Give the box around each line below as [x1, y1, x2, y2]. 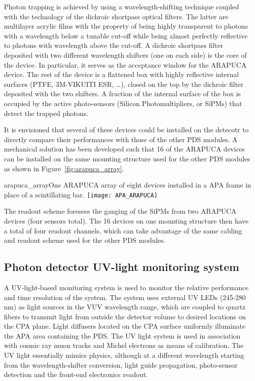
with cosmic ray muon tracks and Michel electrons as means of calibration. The [4, 340, 244, 350]
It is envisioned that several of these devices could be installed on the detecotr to [4, 124, 249, 135]
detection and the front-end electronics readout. [4, 369, 148, 380]
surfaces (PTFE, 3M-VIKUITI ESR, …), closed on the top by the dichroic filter [4, 78, 244, 89]
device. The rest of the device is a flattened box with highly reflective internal [4, 69, 239, 79]
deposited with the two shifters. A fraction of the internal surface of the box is [4, 88, 241, 99]
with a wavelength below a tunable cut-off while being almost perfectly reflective [4, 30, 248, 40]
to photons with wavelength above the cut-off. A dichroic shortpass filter [4, 40, 223, 50]
